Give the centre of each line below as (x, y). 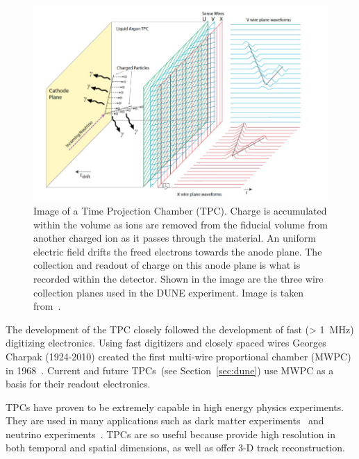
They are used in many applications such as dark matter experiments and (165, 420)
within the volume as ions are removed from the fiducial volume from (181, 224)
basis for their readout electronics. (78, 384)
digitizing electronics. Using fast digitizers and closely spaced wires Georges (166, 343)
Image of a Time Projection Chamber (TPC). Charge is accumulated (180, 210)
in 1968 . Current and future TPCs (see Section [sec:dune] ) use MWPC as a (170, 370)
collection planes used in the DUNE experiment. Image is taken (169, 292)
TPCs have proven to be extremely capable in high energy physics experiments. (175, 407)
